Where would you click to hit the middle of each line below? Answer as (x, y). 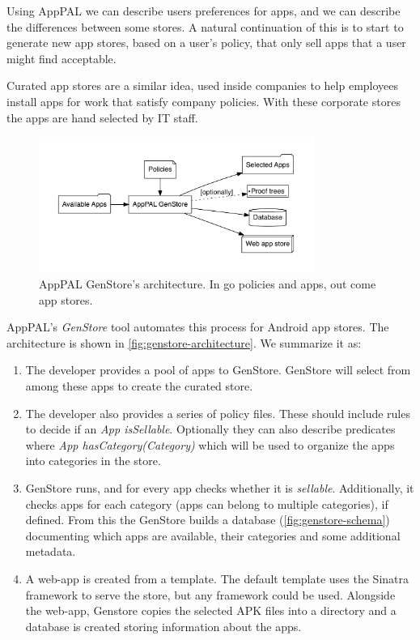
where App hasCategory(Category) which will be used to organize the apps (210, 444)
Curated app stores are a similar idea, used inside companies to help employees (203, 85)
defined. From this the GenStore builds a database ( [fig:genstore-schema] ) (208, 520)
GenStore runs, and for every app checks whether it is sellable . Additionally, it (220, 487)
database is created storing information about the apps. (163, 626)
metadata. (51, 551)
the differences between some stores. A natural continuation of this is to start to (205, 26)
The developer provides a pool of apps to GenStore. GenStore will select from (218, 370)
